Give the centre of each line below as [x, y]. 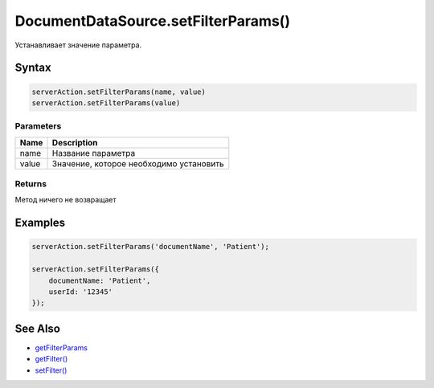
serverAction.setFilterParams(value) [106, 103]
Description [75, 142]
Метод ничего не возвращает [66, 200]
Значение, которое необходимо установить [138, 163]
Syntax [33, 68]
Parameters [38, 126]
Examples [40, 223]
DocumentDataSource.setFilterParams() [153, 21]
